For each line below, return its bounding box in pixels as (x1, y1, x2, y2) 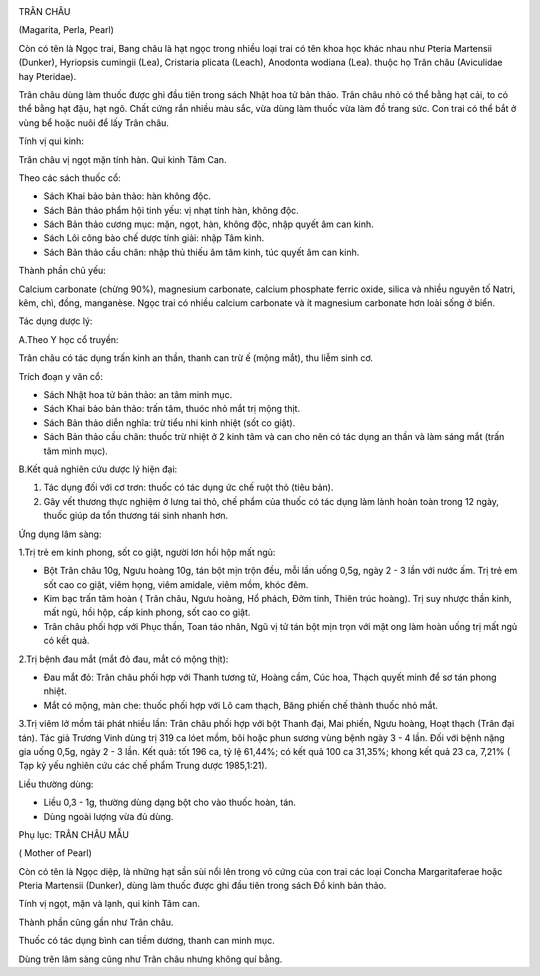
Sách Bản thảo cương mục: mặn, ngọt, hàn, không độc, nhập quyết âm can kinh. (43, 218, 374, 230)
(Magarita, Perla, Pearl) (18, 24, 115, 36)
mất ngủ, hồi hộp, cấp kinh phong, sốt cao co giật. (43, 606, 251, 619)
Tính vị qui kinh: (18, 135, 84, 147)
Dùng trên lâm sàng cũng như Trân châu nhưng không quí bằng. (18, 953, 283, 965)
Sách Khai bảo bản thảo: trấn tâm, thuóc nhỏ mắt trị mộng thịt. (43, 403, 300, 415)
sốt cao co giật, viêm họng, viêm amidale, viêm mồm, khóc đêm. (43, 578, 309, 590)
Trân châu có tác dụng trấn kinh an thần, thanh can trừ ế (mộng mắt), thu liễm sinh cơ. (18, 352, 374, 364)
